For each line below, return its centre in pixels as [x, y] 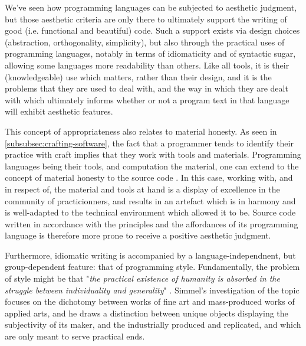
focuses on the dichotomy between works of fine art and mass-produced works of [150, 301]
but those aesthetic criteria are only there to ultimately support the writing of [146, 19]
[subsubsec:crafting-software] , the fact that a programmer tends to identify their [149, 143]
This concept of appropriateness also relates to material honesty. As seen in [141, 131]
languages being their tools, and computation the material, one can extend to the [152, 166]
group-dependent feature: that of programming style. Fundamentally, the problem [152, 267]
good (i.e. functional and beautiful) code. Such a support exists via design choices [152, 30]
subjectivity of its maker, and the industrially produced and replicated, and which [153, 324]
